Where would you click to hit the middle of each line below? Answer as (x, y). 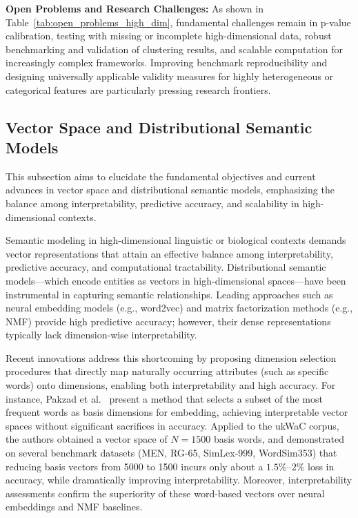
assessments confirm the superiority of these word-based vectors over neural (165, 493)
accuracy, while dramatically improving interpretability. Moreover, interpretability (179, 480)
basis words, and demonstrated (279, 439)
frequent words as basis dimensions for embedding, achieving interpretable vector (177, 412)
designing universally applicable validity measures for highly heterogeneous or (170, 76)
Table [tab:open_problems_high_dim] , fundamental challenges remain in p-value (178, 22)
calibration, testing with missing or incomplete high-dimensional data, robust (169, 36)
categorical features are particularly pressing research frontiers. (138, 89)
